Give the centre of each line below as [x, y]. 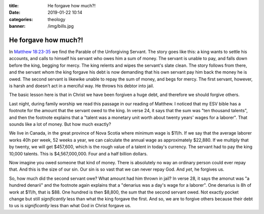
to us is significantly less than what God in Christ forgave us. [70, 206]
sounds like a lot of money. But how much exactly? [60, 124]
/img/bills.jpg [61, 26]
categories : [21, 19]
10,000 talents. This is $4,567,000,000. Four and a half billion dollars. [78, 154]
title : [14, 6]
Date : [15, 13]
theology [56, 19]
